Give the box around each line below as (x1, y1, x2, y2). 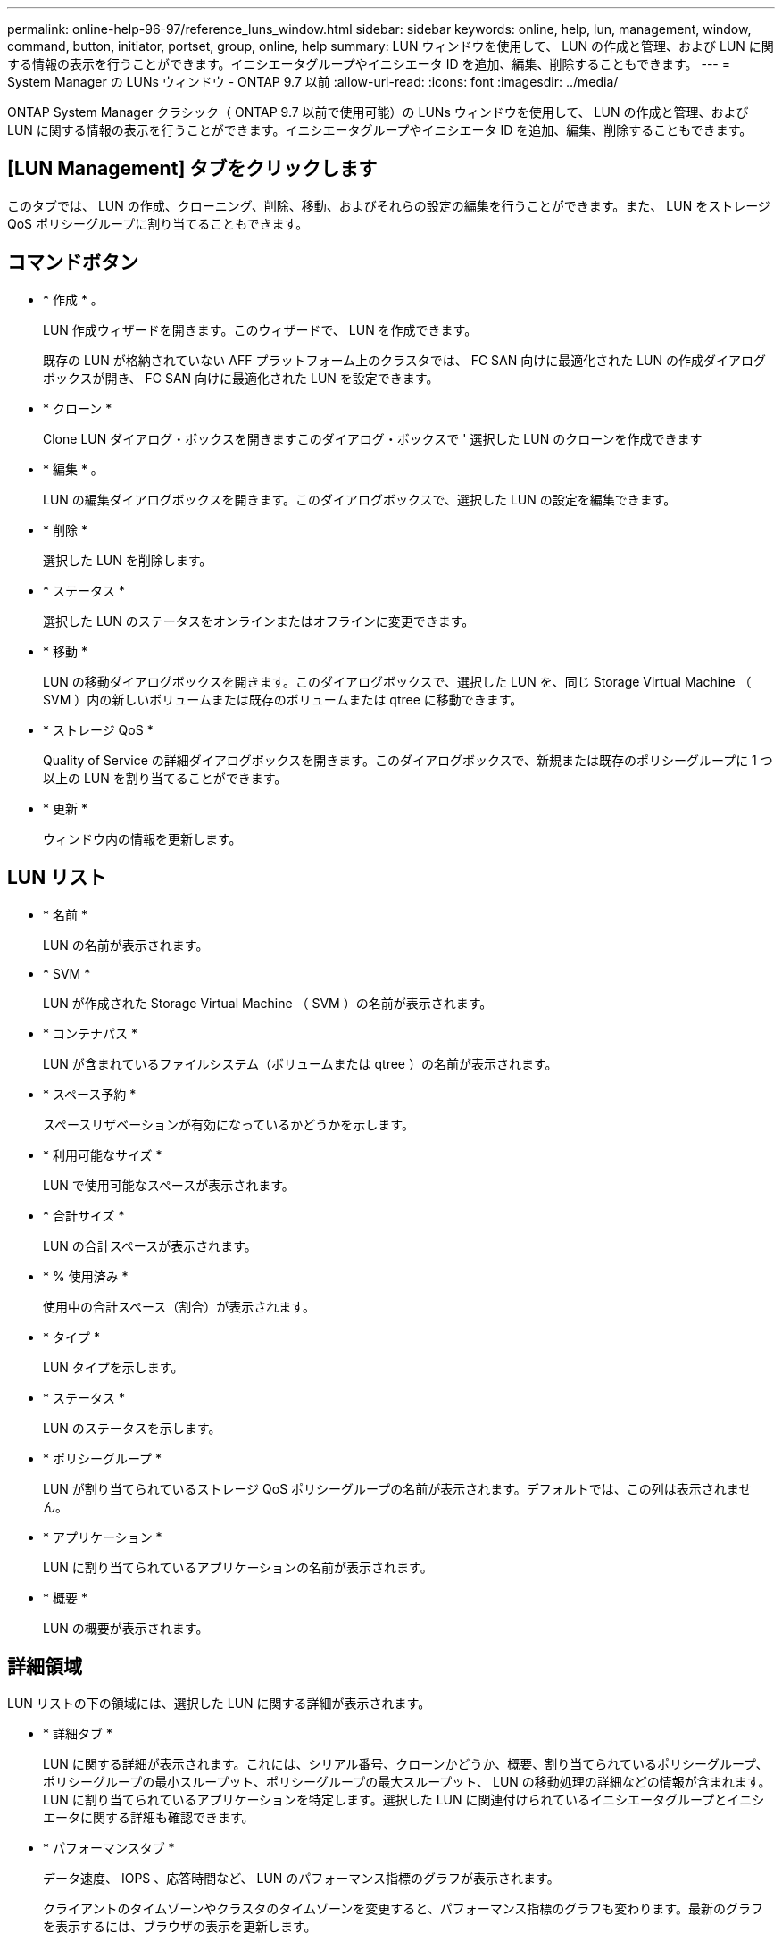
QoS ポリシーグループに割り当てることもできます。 (7, 215, 309, 231)
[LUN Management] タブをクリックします (7, 157, 378, 180)
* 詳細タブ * (43, 1726, 112, 1742)
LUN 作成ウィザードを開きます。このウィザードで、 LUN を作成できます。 (43, 321, 478, 337)
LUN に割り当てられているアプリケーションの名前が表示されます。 (43, 1559, 433, 1575)
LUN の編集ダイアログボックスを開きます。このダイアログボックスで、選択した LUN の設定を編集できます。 (43, 491, 677, 507)
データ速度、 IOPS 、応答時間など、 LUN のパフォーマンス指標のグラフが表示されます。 (43, 1870, 560, 1887)
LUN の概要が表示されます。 (43, 1620, 209, 1636)
